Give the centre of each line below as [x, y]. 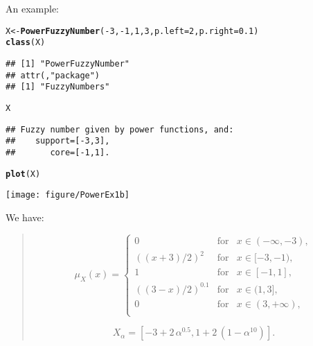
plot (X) [23, 174]
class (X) [26, 43]
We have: [25, 217]
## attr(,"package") [53, 75]
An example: [32, 8]
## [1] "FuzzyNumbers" [58, 87]
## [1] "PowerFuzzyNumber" [68, 63]
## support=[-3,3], [58, 141]
